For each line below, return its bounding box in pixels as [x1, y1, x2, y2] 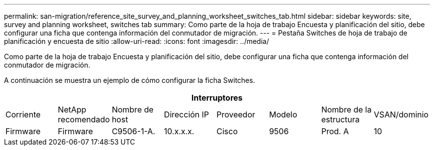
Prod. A [321, 126, 349, 136]
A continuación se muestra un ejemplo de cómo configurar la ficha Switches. [4, 76, 255, 84]
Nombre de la [321, 105, 372, 114]
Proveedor [217, 110, 256, 119]
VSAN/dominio [374, 110, 429, 119]
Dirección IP [164, 110, 209, 119]
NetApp [57, 105, 87, 114]
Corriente [5, 110, 41, 119]
